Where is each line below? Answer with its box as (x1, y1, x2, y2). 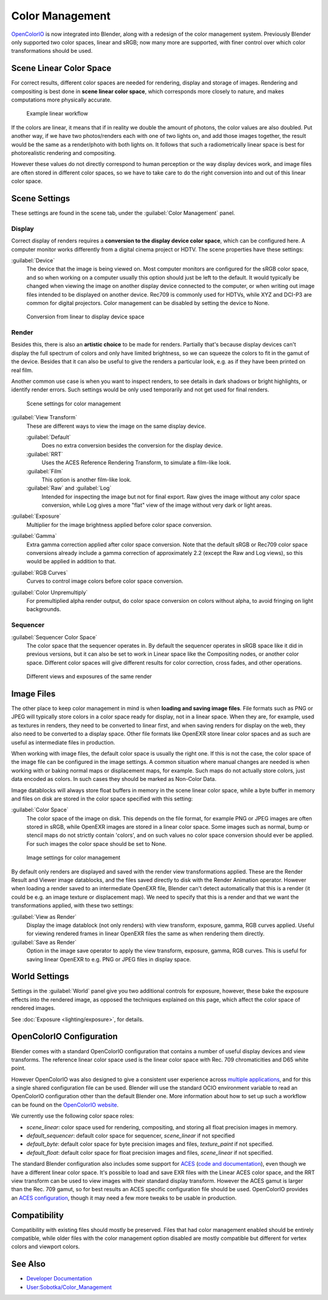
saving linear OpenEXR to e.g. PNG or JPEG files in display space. (26, 955, 191, 963)
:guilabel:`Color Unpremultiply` (11, 588, 88, 596)
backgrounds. (26, 605, 61, 613)
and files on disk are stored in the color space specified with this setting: (11, 795, 193, 802)
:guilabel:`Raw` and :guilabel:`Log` (26, 484, 112, 492)
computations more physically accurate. (11, 96, 112, 103)
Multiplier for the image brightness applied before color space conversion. (26, 521, 213, 528)
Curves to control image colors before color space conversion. (26, 577, 183, 585)
